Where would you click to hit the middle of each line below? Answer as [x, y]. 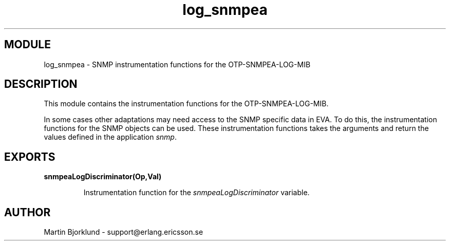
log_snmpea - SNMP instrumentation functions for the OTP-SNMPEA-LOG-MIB [177, 64]
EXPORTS [30, 157]
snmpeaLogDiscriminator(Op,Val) [103, 177]
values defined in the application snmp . [110, 137]
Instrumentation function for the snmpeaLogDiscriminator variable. [196, 193]
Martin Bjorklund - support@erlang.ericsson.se [124, 232]
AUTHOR [27, 212]
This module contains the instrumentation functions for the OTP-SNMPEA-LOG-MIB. [186, 104]
